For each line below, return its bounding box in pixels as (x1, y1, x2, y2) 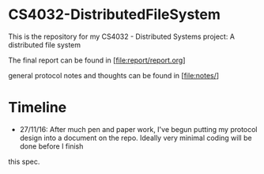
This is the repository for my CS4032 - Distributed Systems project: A (8, 32, 236, 41)
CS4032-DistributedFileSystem (8, 6, 221, 24)
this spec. (8, 157, 40, 166)
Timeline (8, 99, 67, 116)
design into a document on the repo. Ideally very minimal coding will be (19, 133, 252, 142)
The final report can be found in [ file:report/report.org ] (8, 55, 186, 65)
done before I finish (19, 141, 84, 151)
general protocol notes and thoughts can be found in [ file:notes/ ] (8, 70, 220, 80)
